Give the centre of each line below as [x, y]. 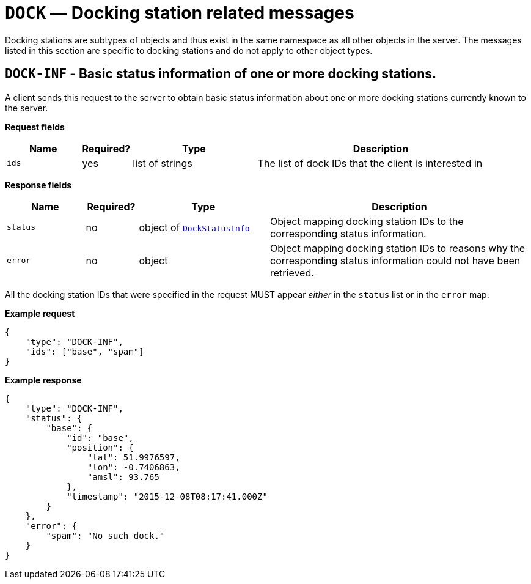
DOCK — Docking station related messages [180, 13]
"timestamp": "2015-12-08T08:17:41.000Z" [167, 496]
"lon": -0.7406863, [134, 467]
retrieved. [292, 272]
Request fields [35, 127]
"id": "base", [100, 438]
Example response [43, 380]
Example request [40, 313]
